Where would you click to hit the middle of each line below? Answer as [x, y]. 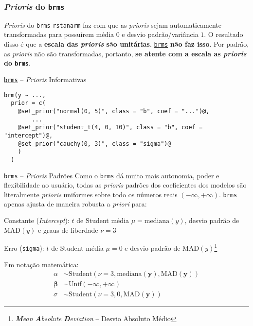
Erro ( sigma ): [24, 248]
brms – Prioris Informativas [45, 79]
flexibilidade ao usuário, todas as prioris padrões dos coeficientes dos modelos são [125, 185]
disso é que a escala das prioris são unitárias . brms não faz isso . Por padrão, [126, 44]
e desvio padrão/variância [160, 34]
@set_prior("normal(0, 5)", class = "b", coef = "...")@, [114, 111]
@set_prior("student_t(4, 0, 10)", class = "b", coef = [110, 128]
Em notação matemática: [41, 264]
